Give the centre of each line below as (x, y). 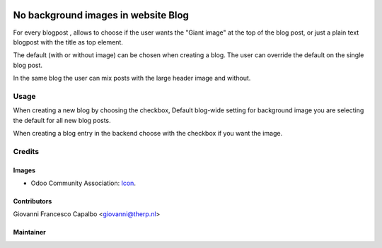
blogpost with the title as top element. (68, 42)
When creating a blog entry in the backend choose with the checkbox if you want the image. (148, 133)
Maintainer (29, 232)
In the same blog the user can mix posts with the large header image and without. (132, 78)
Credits (26, 151)
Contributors (33, 201)
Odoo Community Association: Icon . (83, 183)
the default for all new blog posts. (62, 120)
